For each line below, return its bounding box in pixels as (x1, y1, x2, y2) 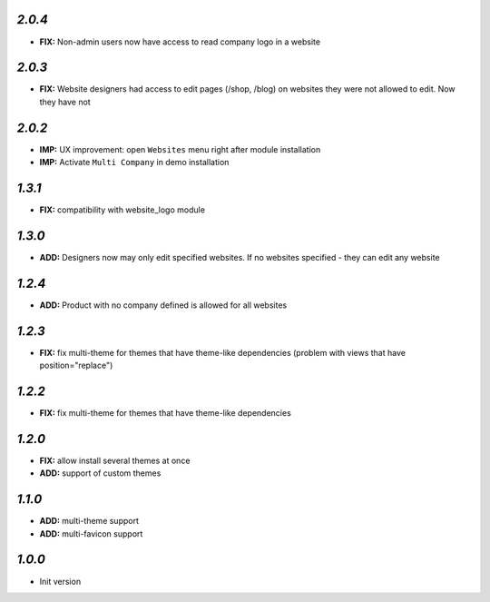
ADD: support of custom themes (39, 468, 162, 479)
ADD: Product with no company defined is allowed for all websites (39, 300, 288, 311)
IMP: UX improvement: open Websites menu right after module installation (39, 143, 321, 154)
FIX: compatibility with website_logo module (39, 204, 206, 215)
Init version (39, 576, 82, 587)
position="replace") (39, 360, 113, 371)
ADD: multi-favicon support (39, 528, 143, 539)
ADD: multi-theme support (39, 516, 140, 527)
